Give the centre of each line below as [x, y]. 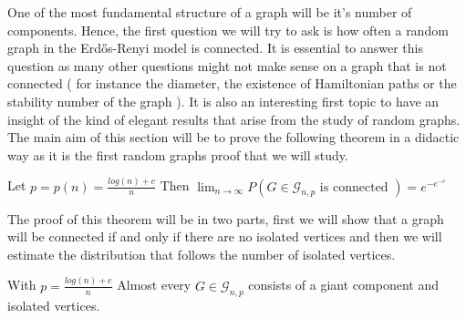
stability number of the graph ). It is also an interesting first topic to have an [223, 101]
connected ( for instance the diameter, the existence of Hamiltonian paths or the [232, 83]
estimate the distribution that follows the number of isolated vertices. [202, 254]
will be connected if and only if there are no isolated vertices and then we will [225, 236]
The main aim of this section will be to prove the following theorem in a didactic [233, 137]
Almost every [154, 285]
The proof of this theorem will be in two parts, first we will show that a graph [226, 218]
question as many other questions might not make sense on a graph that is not [227, 65]
